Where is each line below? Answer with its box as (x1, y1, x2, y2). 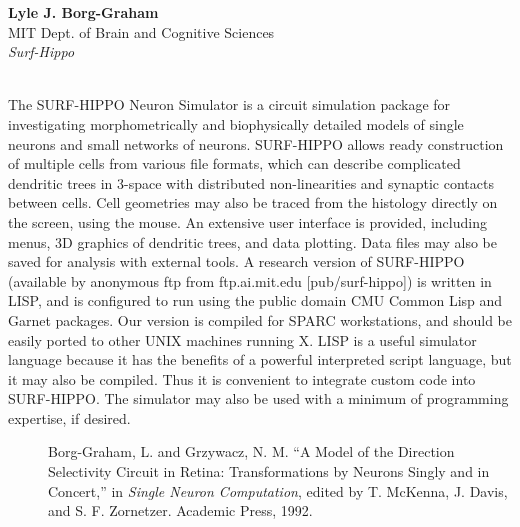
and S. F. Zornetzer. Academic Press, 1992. (48, 500, 313, 521)
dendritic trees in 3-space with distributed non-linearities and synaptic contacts (8, 172, 494, 193)
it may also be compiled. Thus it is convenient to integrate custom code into (8, 368, 476, 389)
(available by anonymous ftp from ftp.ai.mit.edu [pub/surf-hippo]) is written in (8, 270, 492, 291)
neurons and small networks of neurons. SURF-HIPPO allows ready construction (8, 133, 504, 154)
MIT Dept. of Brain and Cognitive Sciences (8, 21, 275, 42)
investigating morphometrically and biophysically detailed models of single (8, 113, 464, 134)
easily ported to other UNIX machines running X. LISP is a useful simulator (8, 329, 477, 350)
